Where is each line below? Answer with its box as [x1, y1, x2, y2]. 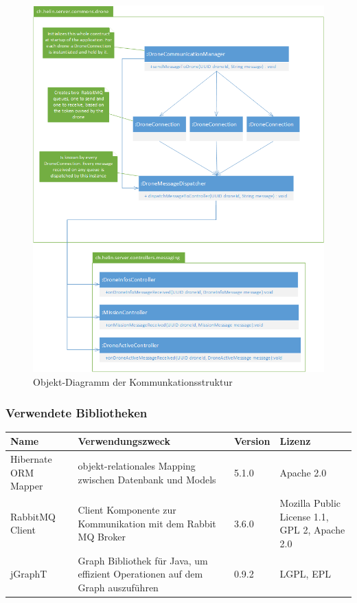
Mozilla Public [279, 496, 341, 510]
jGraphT [10, 567, 47, 581]
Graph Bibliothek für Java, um [78, 553, 208, 567]
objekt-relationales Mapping [78, 459, 196, 473]
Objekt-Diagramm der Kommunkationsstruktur [33, 375, 233, 389]
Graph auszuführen [78, 580, 159, 595]
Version [233, 434, 270, 448]
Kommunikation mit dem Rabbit [78, 516, 216, 530]
